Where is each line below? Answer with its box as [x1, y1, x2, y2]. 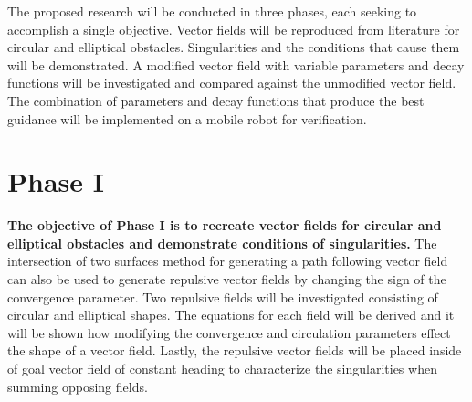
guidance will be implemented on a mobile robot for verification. [7, 109, 367, 128]
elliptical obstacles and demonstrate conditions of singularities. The [7, 233, 437, 252]
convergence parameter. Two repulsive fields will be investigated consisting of [7, 287, 438, 306]
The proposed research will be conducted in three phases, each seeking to [7, 2, 417, 20]
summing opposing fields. [7, 376, 148, 396]
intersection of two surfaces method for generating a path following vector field [7, 251, 448, 270]
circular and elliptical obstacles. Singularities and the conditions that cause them [7, 37, 460, 57]
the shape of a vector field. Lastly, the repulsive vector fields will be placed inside [7, 341, 462, 360]
